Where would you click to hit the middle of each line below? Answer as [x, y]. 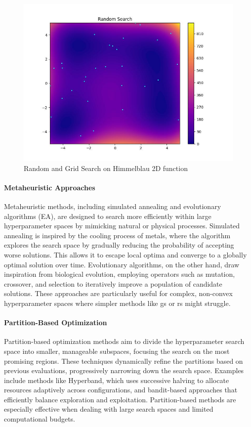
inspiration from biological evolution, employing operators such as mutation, [120, 274]
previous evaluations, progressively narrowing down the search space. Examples [124, 370]
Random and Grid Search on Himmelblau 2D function [106, 168]
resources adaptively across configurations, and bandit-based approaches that [121, 390]
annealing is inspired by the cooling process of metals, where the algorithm [117, 235]
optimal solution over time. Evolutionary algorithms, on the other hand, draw [122, 264]
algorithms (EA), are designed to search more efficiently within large [108, 216]
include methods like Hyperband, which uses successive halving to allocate [117, 380]
